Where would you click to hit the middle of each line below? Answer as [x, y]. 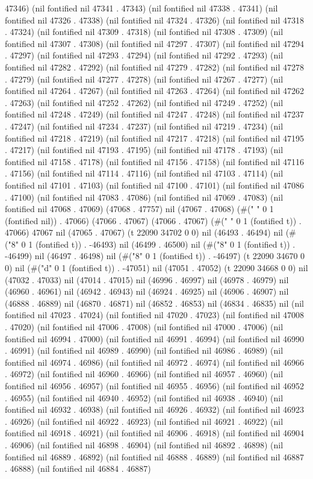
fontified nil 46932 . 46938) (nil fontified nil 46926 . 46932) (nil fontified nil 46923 [155, 409]
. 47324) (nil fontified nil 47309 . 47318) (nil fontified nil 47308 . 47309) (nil [144, 32]
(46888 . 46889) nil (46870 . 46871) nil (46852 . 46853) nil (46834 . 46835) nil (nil [155, 303]
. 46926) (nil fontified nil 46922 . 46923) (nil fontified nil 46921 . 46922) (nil [144, 421]
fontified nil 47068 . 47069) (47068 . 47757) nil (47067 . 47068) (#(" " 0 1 [139, 209]
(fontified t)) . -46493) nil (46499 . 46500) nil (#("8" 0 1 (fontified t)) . [165, 244]
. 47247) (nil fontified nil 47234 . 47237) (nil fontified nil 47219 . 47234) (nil [144, 126]
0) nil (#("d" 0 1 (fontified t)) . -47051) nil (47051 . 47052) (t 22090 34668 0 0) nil [156, 268]
